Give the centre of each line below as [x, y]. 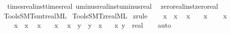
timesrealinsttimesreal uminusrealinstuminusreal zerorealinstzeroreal [113, 6]
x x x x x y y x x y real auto [93, 25]
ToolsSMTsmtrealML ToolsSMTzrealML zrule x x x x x [115, 15]
